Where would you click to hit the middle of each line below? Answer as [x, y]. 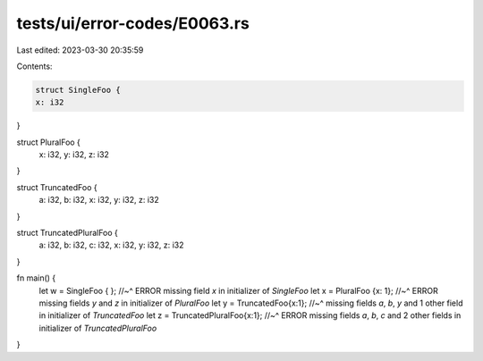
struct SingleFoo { [78, 90]
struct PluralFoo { [48, 142]
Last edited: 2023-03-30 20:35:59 [80, 50]
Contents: [34, 66]
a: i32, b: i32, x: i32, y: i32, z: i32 [99, 200]
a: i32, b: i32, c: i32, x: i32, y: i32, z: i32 [111, 245]
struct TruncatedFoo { [57, 187]
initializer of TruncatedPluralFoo [98, 328]
